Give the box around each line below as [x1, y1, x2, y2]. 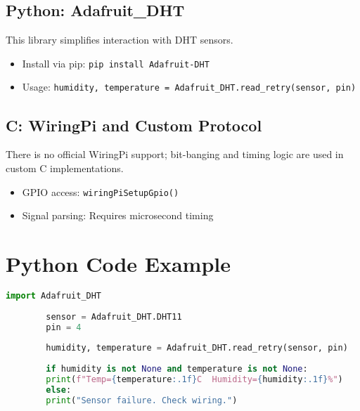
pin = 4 [46, 322, 82, 332]
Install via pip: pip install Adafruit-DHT [22, 56, 210, 70]
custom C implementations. [6, 160, 124, 175]
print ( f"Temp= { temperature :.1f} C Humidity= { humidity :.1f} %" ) [46, 374, 343, 384]
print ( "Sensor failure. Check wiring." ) [46, 395, 238, 405]
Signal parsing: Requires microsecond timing [22, 208, 214, 223]
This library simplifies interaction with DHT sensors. [6, 32, 233, 47]
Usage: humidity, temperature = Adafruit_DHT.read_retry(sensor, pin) [22, 79, 356, 94]
